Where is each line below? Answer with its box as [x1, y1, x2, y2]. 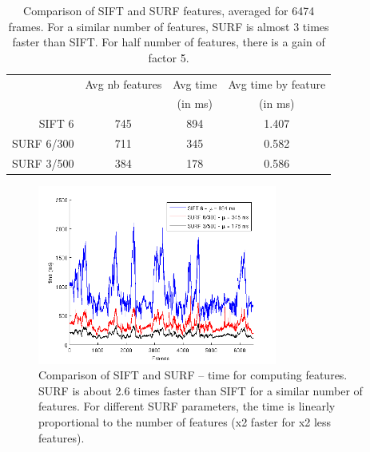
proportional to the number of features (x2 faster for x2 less [38, 414, 332, 430]
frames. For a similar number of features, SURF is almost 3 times [8, 18, 329, 34]
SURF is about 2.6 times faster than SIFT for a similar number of [38, 382, 363, 398]
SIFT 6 [38, 115, 74, 132]
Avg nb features [85, 75, 162, 92]
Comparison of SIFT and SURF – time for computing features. [38, 367, 348, 383]
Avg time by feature [228, 75, 326, 92]
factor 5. [148, 49, 189, 65]
